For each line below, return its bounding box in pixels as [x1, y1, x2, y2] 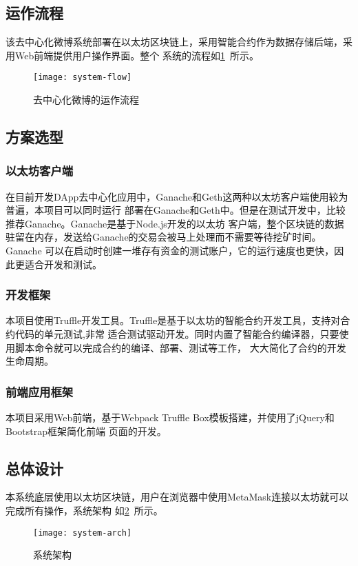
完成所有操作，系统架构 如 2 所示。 [6, 503, 163, 517]
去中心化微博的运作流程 [33, 92, 139, 107]
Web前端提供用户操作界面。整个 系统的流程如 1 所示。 [14, 48, 259, 62]
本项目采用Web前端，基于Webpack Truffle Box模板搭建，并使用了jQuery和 [6, 410, 335, 425]
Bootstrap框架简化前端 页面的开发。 [6, 423, 167, 438]
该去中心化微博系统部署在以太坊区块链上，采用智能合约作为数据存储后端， [6, 34, 343, 49]
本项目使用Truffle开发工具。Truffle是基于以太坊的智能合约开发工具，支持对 [6, 313, 341, 327]
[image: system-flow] [33, 72, 132, 83]
